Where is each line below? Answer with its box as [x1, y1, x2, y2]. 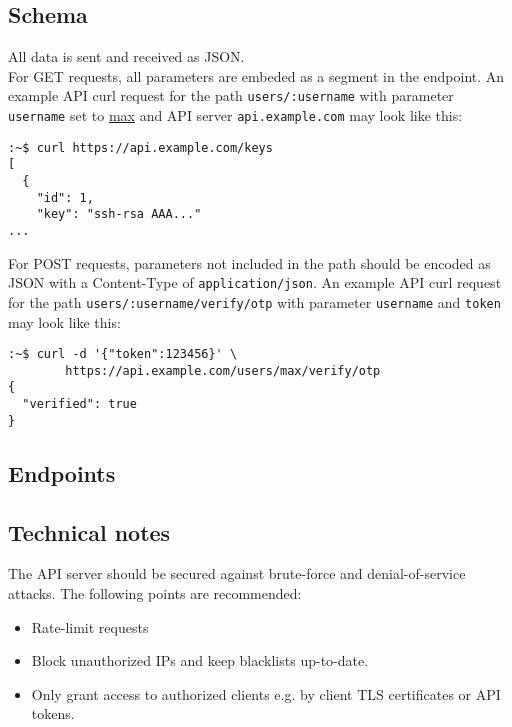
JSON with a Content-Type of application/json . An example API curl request [8, 272, 502, 293]
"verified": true [22, 397, 137, 412]
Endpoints [8, 457, 116, 488]
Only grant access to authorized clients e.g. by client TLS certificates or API [31, 683, 501, 704]
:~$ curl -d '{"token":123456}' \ [8, 347, 238, 362]
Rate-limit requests [31, 616, 149, 637]
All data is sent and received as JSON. [8, 46, 245, 67]
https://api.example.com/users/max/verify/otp [65, 363, 381, 378]
